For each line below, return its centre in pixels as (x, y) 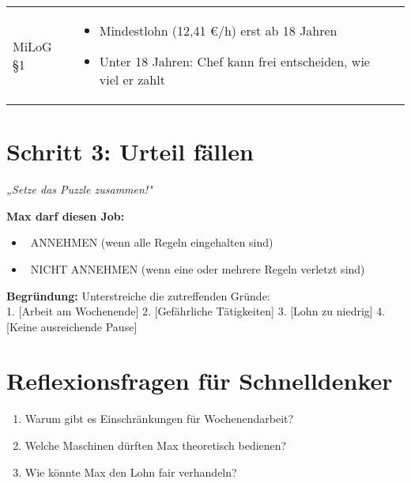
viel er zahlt (132, 79)
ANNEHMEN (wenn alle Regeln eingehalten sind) (152, 242)
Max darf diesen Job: (66, 215)
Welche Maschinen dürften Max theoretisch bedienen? (156, 445)
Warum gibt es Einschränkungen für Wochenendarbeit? (159, 419)
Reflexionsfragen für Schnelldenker (200, 381)
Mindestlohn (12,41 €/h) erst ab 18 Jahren (218, 30)
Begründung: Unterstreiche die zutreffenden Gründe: (138, 295)
